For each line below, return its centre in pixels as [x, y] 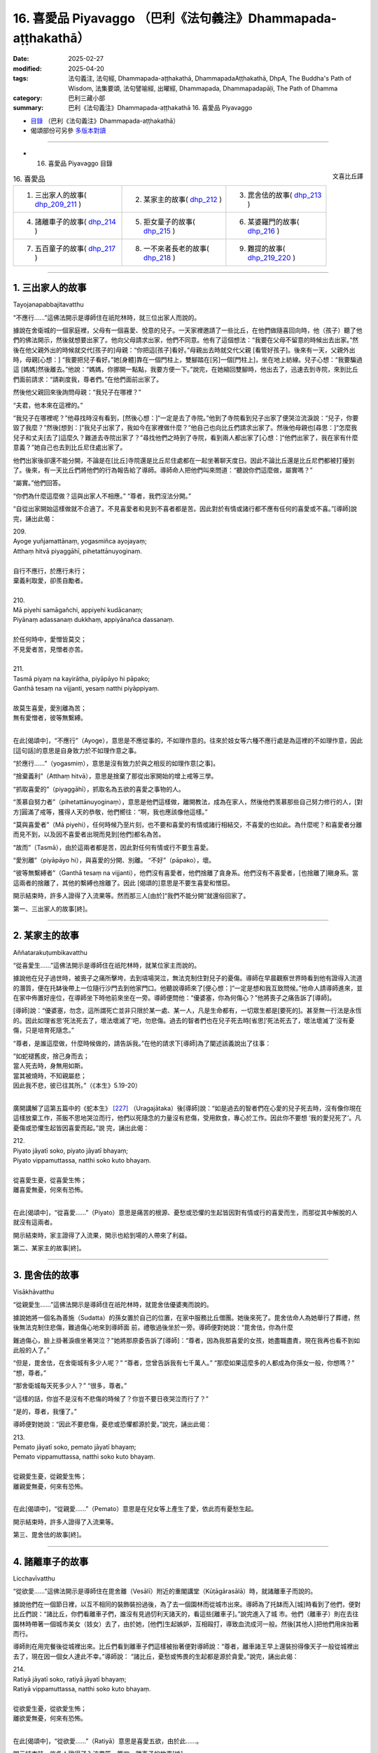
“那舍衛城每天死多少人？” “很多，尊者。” [70, 1386]
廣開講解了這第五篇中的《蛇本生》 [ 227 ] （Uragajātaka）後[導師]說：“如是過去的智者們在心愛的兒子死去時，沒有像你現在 [187, 1108]
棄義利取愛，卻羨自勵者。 [50, 580]
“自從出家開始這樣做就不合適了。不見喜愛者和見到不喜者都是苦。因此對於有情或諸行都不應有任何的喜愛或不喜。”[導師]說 [185, 509]
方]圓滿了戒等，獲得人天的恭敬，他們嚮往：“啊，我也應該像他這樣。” [110, 812]
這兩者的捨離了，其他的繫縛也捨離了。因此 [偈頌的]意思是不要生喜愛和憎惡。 [124, 883]
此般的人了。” [31, 1350]
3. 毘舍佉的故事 [46, 1275]
